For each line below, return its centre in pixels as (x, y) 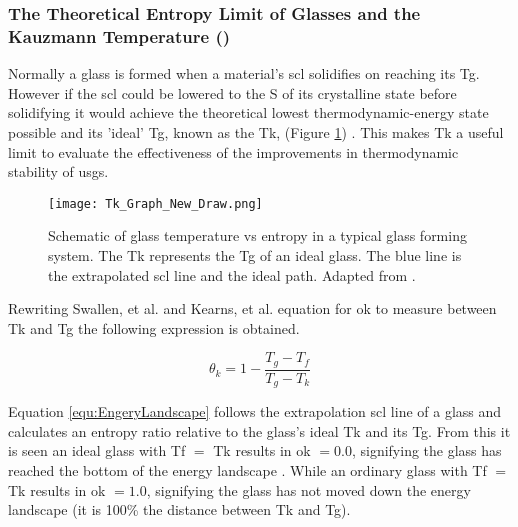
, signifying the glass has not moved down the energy (308, 489)
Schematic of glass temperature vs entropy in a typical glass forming (257, 235)
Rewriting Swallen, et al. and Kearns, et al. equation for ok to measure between (252, 308)
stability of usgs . (58, 171)
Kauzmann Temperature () (119, 35)
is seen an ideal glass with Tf (97, 450)
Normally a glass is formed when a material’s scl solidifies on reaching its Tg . (244, 73)
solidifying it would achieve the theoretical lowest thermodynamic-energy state (248, 112)
